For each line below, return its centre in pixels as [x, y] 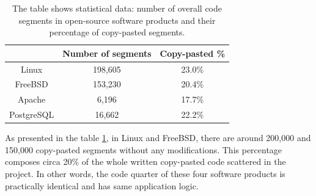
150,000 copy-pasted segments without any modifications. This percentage [144, 149]
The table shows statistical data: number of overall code [117, 8]
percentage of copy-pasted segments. [117, 32]
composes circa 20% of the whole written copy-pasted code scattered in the [145, 162]
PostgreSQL [32, 114]
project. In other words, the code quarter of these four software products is [145, 174]
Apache [32, 99]
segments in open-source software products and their [117, 20]
